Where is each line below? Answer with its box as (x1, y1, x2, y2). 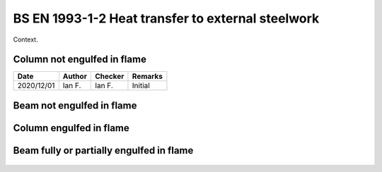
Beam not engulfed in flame (13, 99, 137, 111)
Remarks (132, 71, 163, 81)
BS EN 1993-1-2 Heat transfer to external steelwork (13, 11, 320, 26)
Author (62, 71, 88, 81)
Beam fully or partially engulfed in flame (13, 145, 194, 156)
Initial (132, 81, 150, 91)
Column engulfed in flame (13, 122, 130, 134)
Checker (94, 71, 125, 81)
